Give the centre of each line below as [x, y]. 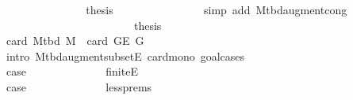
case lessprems [79, 86]
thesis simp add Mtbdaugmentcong [217, 9]
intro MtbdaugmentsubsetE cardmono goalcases [125, 56]
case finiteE [72, 71]
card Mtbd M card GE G [75, 41]
